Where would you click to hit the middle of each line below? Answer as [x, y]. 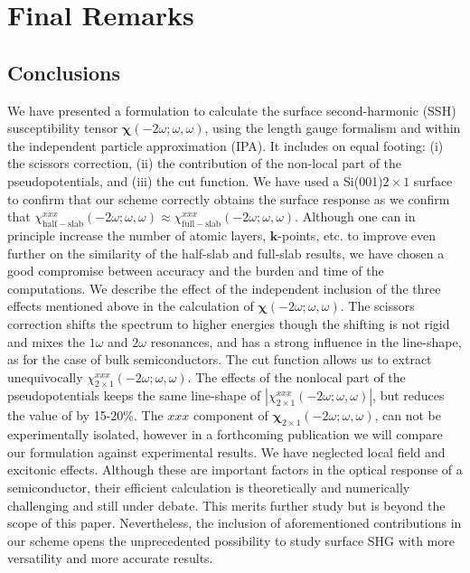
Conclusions [64, 72]
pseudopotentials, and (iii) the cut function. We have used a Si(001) [195, 180]
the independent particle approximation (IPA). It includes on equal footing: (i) [226, 145]
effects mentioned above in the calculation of [131, 306]
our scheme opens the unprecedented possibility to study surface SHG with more [231, 540]
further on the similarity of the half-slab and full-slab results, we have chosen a [226, 253]
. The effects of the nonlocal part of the [296, 376]
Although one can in [359, 216]
